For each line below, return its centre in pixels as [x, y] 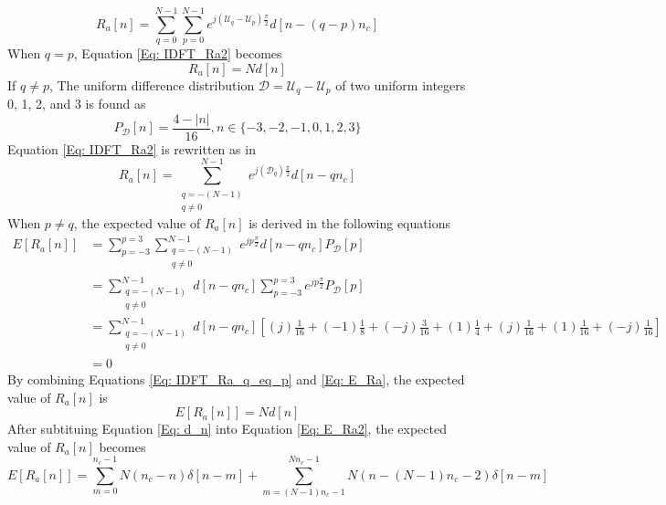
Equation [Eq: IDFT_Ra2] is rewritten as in [132, 148]
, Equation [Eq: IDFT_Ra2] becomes [178, 53]
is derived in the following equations [349, 222]
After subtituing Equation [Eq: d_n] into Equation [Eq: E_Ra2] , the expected [227, 429]
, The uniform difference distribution [152, 84]
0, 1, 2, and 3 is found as [77, 104]
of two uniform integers [401, 84]
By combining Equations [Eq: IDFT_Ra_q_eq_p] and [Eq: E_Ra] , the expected [236, 379]
